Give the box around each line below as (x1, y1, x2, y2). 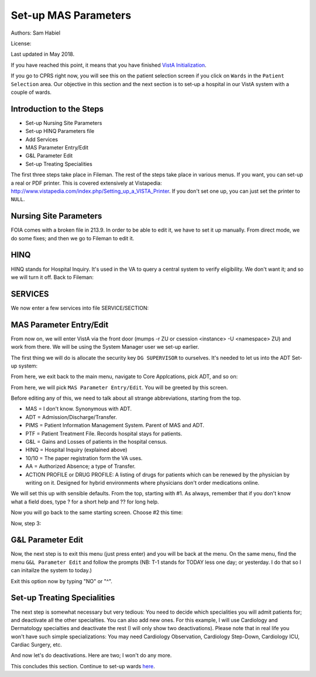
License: (11, 40, 32, 47)
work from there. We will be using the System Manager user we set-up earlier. (11, 343, 200, 351)
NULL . (11, 196, 25, 203)
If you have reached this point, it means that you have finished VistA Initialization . (11, 62, 207, 69)
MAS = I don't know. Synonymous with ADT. (25, 405, 132, 413)
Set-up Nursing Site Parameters (25, 119, 102, 126)
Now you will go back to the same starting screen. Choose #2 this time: (11, 509, 183, 516)
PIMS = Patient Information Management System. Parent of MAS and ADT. (25, 422, 205, 429)
